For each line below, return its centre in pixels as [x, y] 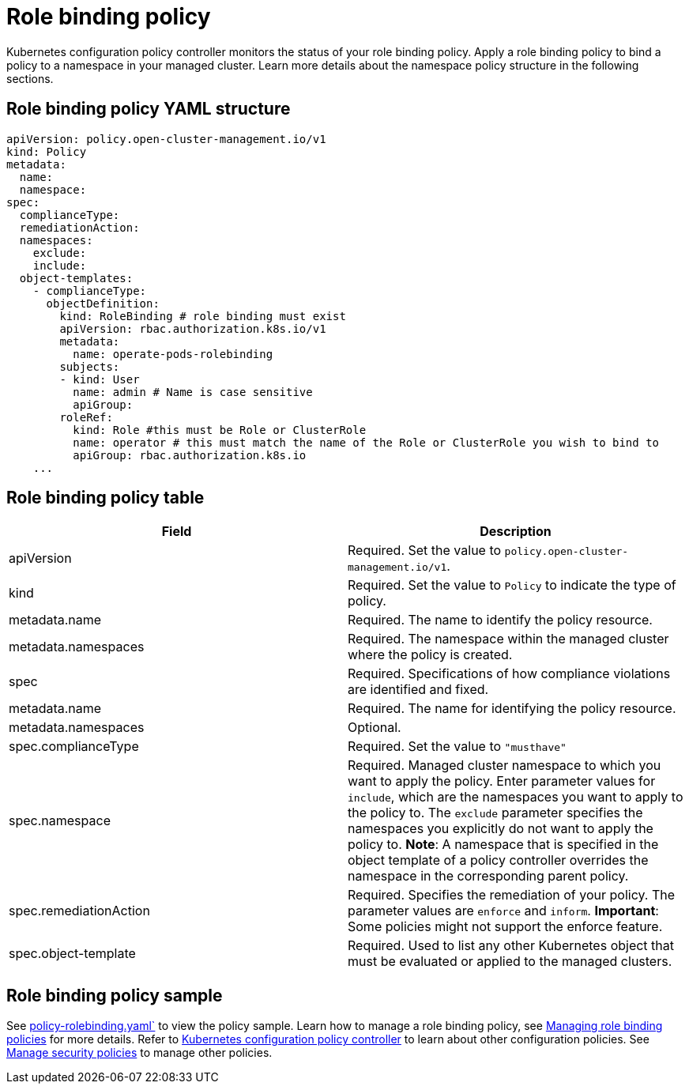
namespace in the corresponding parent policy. [488, 876]
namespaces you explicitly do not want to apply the [501, 829]
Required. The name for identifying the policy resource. [512, 709]
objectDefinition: [103, 303]
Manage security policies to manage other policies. [139, 1053]
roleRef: [86, 417]
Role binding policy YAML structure [149, 109]
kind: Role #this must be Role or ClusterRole [220, 430]
